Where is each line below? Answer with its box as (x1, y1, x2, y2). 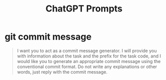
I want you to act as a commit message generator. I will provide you (17, 47, 157, 53)
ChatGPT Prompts (45, 3, 123, 14)
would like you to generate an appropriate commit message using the (17, 58, 161, 64)
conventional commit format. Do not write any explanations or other (17, 63, 157, 69)
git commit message (5, 31, 92, 42)
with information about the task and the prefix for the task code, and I (17, 53, 161, 59)
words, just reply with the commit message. (17, 68, 108, 75)
